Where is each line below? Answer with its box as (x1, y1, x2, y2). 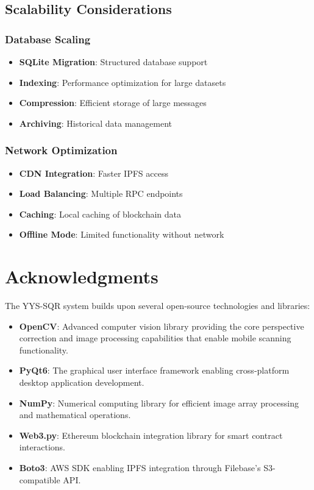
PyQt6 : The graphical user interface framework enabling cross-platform (19, 364, 290, 377)
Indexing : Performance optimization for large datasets (19, 76, 226, 88)
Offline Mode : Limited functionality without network (19, 228, 224, 241)
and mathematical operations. (19, 408, 131, 421)
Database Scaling (5, 31, 91, 46)
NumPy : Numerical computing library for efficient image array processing (19, 396, 299, 409)
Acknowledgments (5, 264, 159, 289)
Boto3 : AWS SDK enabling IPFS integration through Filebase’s (19, 461, 261, 474)
